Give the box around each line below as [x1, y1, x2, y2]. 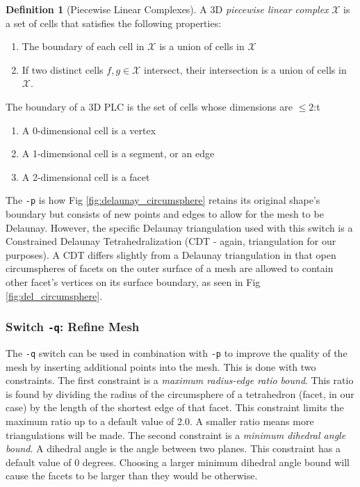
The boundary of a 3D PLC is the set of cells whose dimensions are [6, 99, 293, 113]
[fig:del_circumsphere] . [6, 288, 103, 303]
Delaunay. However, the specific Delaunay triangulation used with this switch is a [6, 220, 353, 234]
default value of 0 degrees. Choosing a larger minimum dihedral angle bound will [6, 454, 350, 469]
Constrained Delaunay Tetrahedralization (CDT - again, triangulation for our [6, 234, 336, 248]
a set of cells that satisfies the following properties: [6, 15, 222, 30]
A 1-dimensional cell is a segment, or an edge [22, 146, 215, 161]
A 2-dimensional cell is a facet [22, 169, 150, 184]
